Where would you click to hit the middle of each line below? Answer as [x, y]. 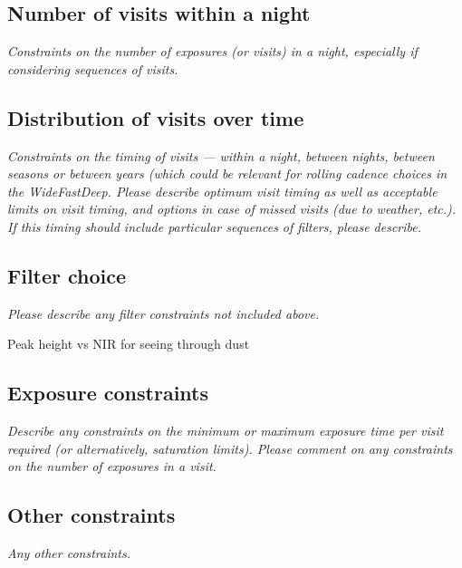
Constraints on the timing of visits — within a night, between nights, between [221, 155]
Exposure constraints [108, 393]
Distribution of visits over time [156, 117]
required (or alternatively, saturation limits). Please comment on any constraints [230, 448]
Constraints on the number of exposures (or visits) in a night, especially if [212, 51]
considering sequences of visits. [93, 68]
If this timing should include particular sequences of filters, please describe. [215, 226]
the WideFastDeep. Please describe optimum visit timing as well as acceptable [222, 191]
